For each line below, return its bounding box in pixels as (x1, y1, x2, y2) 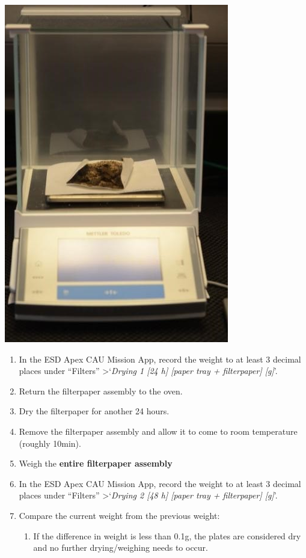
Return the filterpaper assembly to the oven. (19, 384, 183, 397)
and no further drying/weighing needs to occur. (33, 541, 208, 554)
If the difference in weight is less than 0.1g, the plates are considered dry (33, 529, 301, 542)
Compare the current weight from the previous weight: (19, 509, 220, 521)
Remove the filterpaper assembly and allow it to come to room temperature (19, 425, 298, 437)
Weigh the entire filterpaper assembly (19, 457, 173, 470)
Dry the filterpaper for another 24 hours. (19, 405, 170, 417)
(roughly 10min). (19, 437, 81, 449)
